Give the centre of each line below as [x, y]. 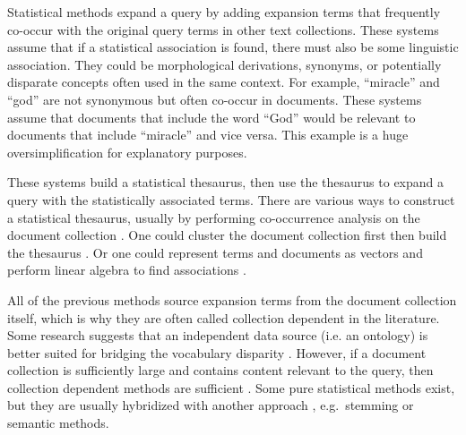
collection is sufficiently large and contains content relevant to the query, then [220, 370]
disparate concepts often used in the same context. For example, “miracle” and [224, 82]
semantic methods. [58, 423]
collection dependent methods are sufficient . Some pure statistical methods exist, [231, 387]
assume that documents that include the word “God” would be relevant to [211, 117]
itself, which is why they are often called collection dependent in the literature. [224, 317]
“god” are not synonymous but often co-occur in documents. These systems [215, 99]
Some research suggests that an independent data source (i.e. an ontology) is [218, 335]
